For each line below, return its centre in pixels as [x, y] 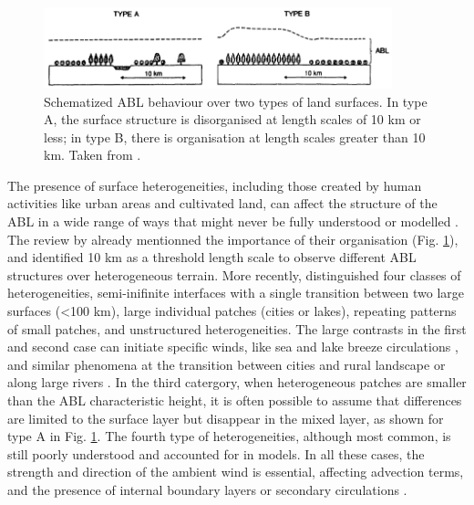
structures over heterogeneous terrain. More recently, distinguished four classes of [234, 274]
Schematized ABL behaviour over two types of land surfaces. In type [236, 101]
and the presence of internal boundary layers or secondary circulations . [207, 489]
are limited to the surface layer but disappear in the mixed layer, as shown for [226, 418]
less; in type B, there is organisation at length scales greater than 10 [235, 137]
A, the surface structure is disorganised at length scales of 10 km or [232, 119]
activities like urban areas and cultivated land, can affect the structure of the [222, 203]
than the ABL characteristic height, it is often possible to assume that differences [235, 400]
